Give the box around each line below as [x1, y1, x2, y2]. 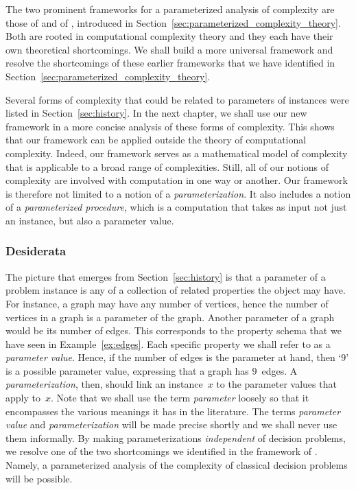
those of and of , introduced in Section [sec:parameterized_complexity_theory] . [5, 15, 341, 30]
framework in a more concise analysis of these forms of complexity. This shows [5, 119, 335, 133]
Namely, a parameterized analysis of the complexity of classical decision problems [5, 458, 348, 472]
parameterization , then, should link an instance [5, 377, 203, 391]
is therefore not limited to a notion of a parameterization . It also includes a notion [5, 186, 351, 200]
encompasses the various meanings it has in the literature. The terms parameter [5, 404, 341, 418]
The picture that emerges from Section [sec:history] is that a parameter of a [5, 269, 326, 283]
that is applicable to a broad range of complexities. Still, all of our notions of [5, 159, 329, 174]
